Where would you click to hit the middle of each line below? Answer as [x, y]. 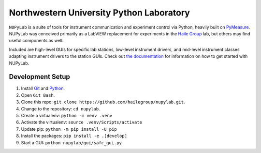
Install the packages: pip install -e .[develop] [74, 136]
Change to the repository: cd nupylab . [60, 108]
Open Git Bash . [38, 95]
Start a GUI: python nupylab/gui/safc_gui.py [71, 142]
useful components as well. [36, 41]
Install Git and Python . [43, 88]
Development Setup [39, 77]
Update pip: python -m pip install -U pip [69, 129]
